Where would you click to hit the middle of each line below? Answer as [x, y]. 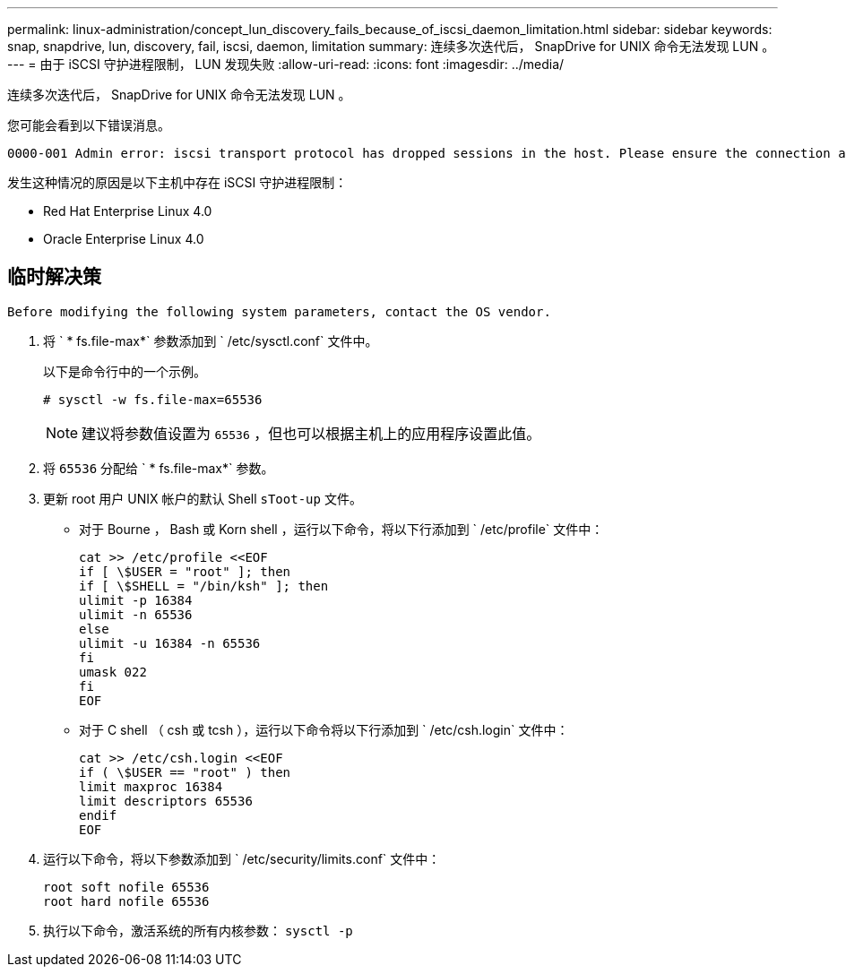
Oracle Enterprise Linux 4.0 [124, 239]
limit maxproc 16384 [151, 786]
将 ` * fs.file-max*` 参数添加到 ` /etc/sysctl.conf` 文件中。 [211, 340]
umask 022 [113, 672]
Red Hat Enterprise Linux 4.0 [128, 211]
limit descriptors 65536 [166, 801]
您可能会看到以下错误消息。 [89, 125]
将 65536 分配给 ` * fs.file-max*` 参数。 [159, 468]
